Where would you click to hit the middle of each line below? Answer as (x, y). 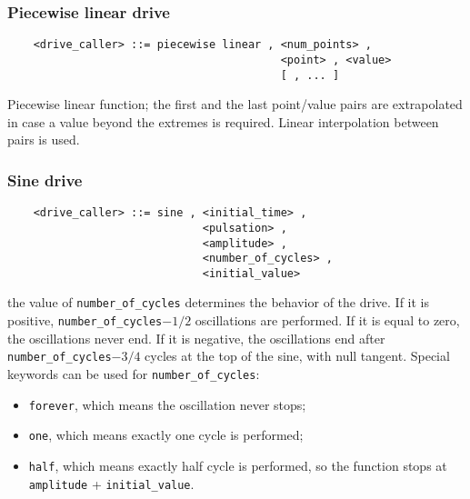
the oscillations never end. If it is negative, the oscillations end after (196, 338)
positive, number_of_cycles (85, 320)
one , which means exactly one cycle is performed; (166, 435)
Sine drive (45, 180)
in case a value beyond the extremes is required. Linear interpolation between (223, 121)
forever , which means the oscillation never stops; (167, 404)
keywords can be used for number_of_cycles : (134, 374)
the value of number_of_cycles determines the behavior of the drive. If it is (219, 302)
